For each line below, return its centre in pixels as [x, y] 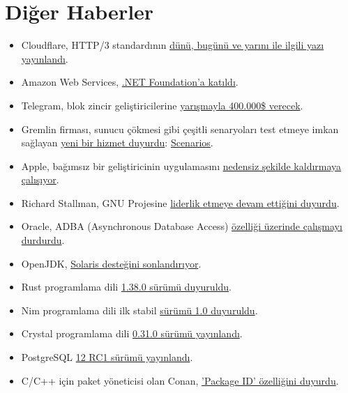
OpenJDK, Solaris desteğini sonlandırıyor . [111, 263]
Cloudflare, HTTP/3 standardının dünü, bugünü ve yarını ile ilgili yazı [173, 45]
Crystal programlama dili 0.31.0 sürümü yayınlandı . [132, 333]
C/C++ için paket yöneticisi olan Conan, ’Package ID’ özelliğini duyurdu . [180, 380]
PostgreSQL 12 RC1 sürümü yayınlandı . [107, 357]
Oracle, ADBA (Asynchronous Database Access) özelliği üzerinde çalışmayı [182, 226]
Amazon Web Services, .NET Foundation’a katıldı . [130, 82]
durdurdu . [43, 240]
